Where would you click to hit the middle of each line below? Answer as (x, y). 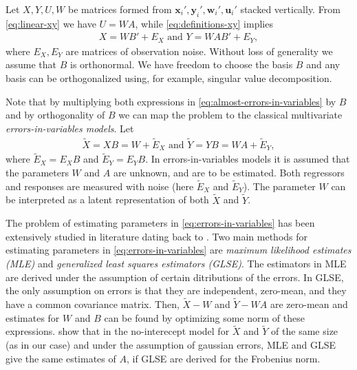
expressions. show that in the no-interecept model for (118, 331)
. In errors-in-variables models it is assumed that (248, 159)
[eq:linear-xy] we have (51, 23)
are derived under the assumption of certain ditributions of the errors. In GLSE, (175, 277)
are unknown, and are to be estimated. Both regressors (229, 172)
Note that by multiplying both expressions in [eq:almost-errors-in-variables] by (171, 101)
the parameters (37, 172)
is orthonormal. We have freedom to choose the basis (182, 64)
